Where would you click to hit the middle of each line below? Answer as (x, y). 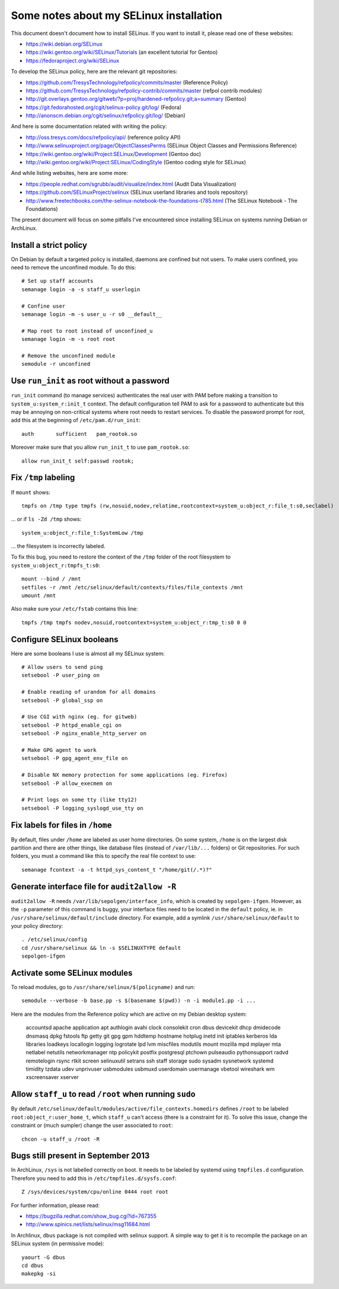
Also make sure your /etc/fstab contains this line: (74, 609)
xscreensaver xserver (52, 1077)
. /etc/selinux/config (55, 939)
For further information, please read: (55, 1205)
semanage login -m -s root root (68, 339)
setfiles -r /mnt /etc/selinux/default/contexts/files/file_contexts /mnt (132, 587)
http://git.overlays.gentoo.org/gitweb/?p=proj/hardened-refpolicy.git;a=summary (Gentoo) (136, 99)
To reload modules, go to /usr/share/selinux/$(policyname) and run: (103, 987)
